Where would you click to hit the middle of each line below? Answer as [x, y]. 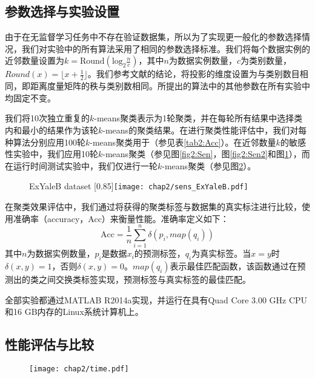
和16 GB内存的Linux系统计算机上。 [74, 312]
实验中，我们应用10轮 [55, 154]
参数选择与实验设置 [62, 11]
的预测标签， [160, 253]
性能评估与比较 [49, 344]
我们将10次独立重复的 [47, 118]
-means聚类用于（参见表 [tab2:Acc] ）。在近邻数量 [183, 142]
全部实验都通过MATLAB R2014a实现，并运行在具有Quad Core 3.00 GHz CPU [156, 299]
